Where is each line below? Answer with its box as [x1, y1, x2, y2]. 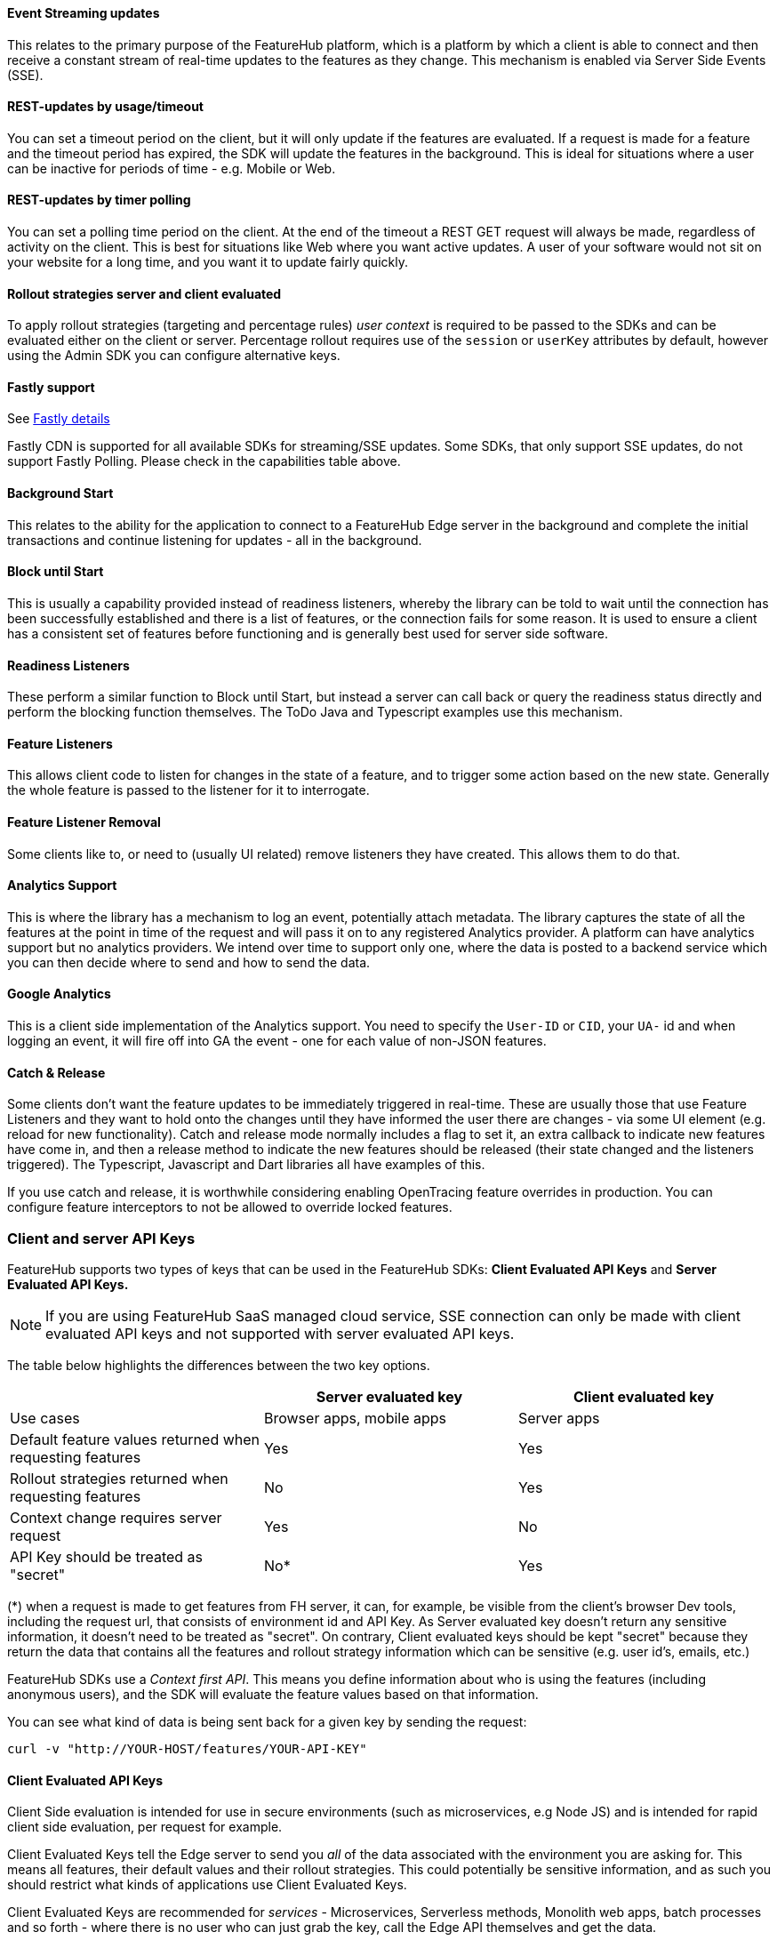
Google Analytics [7, 986, 111, 1002]
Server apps [517, 1408, 600, 1427]
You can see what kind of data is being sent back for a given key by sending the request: [7, 1713, 527, 1729]
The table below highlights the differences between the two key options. [7, 1357, 430, 1373]
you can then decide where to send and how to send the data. [7, 954, 371, 970]
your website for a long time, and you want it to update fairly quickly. [7, 254, 408, 270]
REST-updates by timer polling [7, 192, 191, 208]
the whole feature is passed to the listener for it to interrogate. [7, 782, 370, 798]
